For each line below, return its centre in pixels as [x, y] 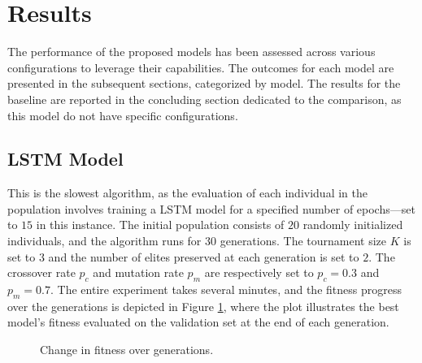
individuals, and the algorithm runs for [104, 241]
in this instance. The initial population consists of [160, 225]
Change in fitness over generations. [127, 350]
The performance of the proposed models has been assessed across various [191, 52]
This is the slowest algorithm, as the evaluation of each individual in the [187, 193]
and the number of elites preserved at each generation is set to [204, 256]
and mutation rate [138, 272]
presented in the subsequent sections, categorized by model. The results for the [204, 83]
